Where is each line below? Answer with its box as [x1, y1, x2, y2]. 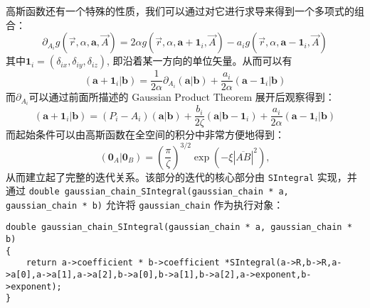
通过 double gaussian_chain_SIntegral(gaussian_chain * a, [6, 183, 289, 198]
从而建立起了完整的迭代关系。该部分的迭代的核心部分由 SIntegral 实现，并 [6, 169, 357, 184]
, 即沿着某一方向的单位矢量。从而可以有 [106, 53, 292, 68]
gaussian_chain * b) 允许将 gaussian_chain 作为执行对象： [6, 197, 284, 211]
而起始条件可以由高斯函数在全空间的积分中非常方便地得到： [6, 127, 285, 142]
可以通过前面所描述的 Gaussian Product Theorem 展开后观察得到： [28, 89, 335, 104]
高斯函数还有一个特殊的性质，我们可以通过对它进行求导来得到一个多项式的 [6, 4, 354, 18]
